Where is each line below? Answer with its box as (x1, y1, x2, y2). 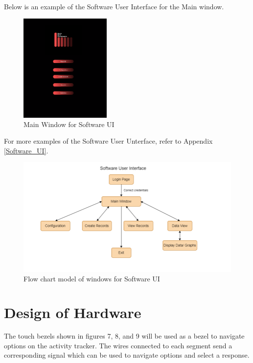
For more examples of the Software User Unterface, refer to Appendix (4, 135, 213, 146)
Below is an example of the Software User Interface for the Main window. (4, 1, 224, 11)
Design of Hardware (4, 302, 141, 322)
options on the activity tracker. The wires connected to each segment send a (4, 340, 232, 350)
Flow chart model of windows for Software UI (23, 274, 160, 284)
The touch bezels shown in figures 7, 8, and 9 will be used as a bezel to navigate (4, 330, 245, 341)
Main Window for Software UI (23, 119, 115, 129)
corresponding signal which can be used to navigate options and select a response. (4, 350, 250, 360)
